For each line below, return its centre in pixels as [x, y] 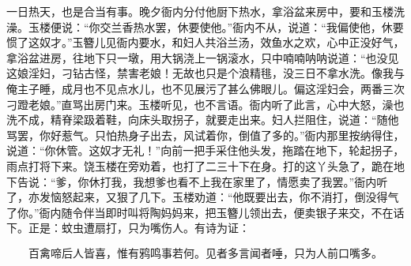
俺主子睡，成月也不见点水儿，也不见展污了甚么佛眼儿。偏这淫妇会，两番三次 [205, 88]
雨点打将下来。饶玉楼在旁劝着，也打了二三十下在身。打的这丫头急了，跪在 [200, 165]
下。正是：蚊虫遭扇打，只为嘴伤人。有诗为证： [128, 228]
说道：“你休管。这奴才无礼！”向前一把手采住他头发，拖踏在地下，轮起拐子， [205, 150]
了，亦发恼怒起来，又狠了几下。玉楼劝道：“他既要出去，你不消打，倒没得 [197, 197]
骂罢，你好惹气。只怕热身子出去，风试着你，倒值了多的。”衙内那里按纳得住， [205, 135]
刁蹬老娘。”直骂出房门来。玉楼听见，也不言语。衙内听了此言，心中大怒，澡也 [205, 104]
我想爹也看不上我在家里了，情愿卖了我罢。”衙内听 [260, 181]
